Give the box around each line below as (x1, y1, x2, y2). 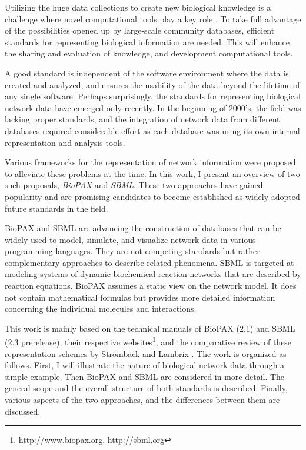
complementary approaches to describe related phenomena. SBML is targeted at (5, 256, 294, 268)
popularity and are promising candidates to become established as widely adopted (5, 190, 300, 202)
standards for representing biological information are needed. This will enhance (5, 35, 290, 48)
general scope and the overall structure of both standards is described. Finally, (5, 382, 288, 394)
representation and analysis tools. (5, 136, 125, 148)
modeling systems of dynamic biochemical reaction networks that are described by (5, 268, 301, 280)
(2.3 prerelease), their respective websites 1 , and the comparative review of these (5, 334, 292, 348)
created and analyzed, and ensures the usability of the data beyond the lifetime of (5, 78, 300, 91)
